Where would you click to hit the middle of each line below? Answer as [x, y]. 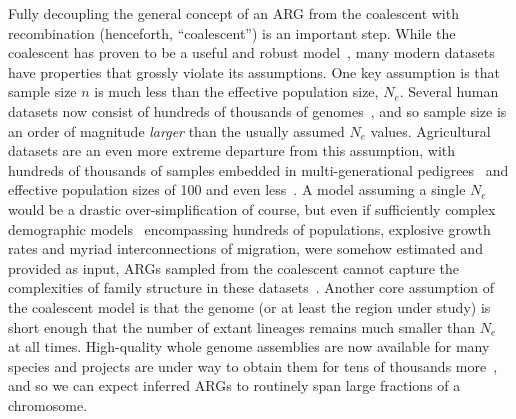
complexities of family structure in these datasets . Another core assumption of [251, 287]
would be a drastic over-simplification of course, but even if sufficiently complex [252, 208]
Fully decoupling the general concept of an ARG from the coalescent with [233, 13]
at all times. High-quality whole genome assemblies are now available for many [249, 346]
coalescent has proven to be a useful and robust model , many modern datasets [251, 52]
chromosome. [48, 404]
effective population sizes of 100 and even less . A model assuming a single [237, 189]
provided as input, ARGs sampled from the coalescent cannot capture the [234, 267]
